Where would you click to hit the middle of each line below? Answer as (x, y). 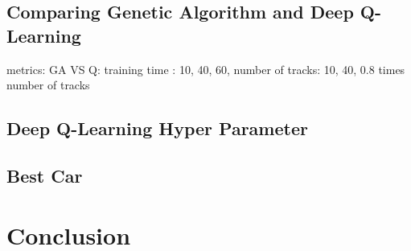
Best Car (45, 175)
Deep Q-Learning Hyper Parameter (157, 128)
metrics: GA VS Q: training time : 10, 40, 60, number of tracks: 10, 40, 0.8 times (206, 69)
